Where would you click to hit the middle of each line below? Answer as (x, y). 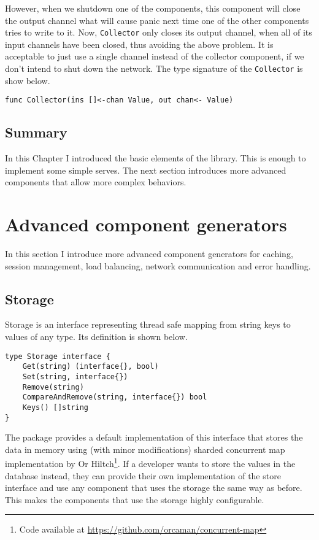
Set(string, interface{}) (75, 376)
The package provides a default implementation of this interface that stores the (154, 437)
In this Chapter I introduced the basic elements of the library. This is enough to (156, 158)
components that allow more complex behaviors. (96, 182)
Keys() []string (56, 407)
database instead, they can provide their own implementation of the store (143, 475)
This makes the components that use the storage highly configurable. (135, 499)
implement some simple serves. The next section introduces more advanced (146, 170)
